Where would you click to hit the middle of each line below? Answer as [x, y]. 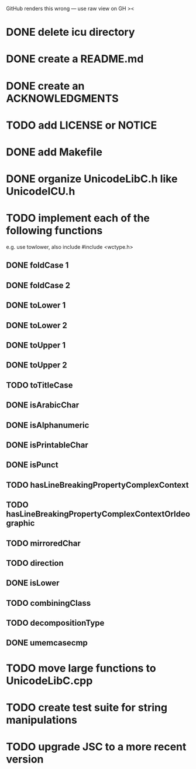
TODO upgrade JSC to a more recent [96, 747]
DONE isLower [33, 583]
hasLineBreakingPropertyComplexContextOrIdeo [98, 514]
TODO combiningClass [49, 603]
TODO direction [35, 563]
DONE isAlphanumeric [48, 425]
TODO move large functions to [81, 668]
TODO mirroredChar [43, 543]
